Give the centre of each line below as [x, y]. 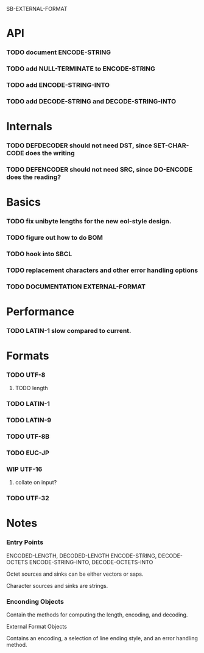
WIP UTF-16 [24, 469]
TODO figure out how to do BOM [55, 237]
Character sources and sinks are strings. [57, 585]
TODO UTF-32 [28, 498]
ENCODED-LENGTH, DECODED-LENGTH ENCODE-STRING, [82, 556]
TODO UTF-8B [28, 436]
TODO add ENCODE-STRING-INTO [58, 85]
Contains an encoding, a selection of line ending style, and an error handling [102, 638]
